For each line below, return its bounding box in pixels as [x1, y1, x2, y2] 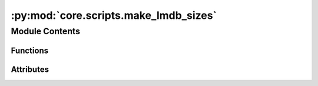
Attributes [11, 64, 49, 74]
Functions [11, 45, 49, 55]
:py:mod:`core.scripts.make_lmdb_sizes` [11, 9, 217, 22]
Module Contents [11, 26, 81, 37]
